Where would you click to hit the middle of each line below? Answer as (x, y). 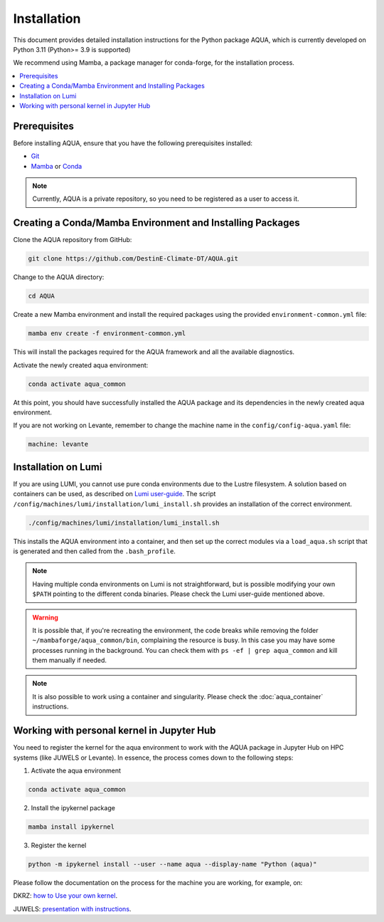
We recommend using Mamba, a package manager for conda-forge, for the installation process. (154, 63)
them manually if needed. (69, 660)
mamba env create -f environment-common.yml (107, 334)
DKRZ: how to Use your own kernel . (65, 896)
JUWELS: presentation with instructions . (72, 908)
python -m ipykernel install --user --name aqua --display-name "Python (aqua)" (172, 864)
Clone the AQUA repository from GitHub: (73, 240)
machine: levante (58, 444)
